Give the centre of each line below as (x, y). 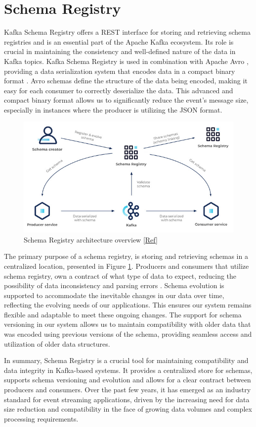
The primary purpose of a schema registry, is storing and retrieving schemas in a (126, 256)
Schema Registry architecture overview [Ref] (91, 239)
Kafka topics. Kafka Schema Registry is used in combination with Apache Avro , (126, 61)
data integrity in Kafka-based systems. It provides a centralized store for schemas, (128, 370)
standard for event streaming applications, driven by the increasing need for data (127, 399)
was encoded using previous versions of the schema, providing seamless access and (128, 334)
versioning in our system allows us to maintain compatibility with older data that (128, 324)
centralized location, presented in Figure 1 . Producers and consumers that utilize (127, 266)
